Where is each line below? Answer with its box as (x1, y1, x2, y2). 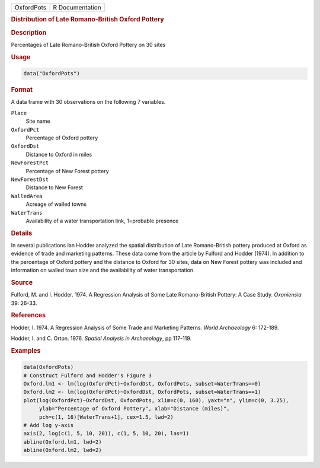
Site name (25, 117, 50, 125)
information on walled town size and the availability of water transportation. (11, 267, 195, 274)
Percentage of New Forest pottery (25, 167, 109, 174)
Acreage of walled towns (25, 200, 87, 208)
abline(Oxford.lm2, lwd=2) (23, 447, 102, 454)
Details (11, 229, 33, 237)
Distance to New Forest (25, 184, 83, 191)
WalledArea (11, 193, 43, 199)
